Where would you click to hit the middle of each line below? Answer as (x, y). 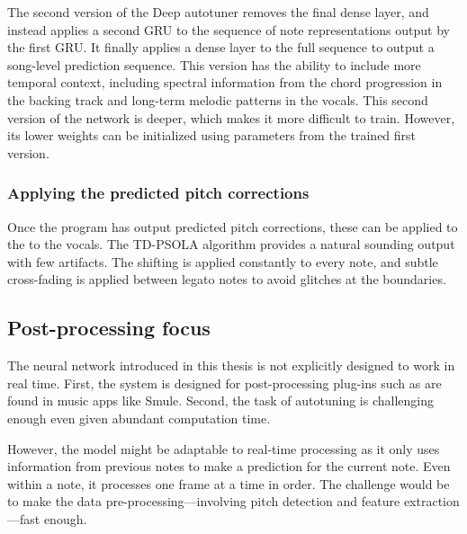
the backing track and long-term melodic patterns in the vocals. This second (218, 99)
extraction (431, 501)
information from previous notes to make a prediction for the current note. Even (229, 466)
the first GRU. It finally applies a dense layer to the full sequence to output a (221, 47)
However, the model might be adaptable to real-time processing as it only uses (224, 448)
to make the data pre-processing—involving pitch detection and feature (204, 501)
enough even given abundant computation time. (139, 418)
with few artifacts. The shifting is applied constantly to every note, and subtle (223, 261)
